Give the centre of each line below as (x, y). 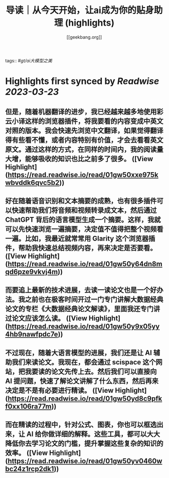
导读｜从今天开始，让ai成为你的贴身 (80, 10)
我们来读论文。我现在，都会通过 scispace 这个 (84, 362)
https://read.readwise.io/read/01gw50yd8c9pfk (85, 398)
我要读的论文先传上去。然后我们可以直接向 (91, 371)
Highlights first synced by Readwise (82, 81)
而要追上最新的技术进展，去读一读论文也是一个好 (81, 290)
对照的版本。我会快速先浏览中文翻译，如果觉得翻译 (84, 130)
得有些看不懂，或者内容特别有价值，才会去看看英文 (84, 140)
